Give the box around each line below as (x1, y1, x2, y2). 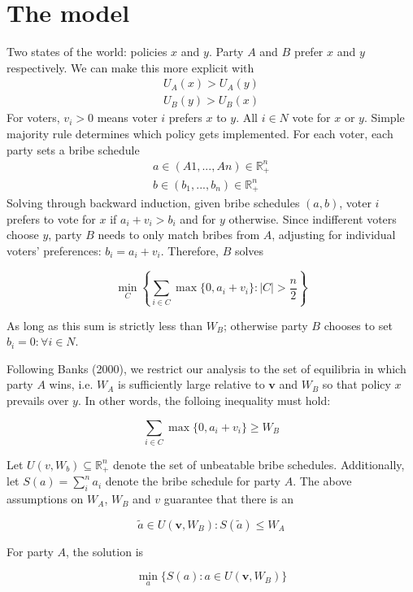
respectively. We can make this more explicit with (7, 59, 254, 76)
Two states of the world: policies (7, 43, 167, 60)
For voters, (7, 109, 60, 126)
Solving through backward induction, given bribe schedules (7, 194, 300, 211)
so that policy (322, 376, 391, 393)
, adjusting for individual (272, 226, 396, 243)
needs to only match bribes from (98, 226, 260, 243)
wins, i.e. (49, 376, 93, 393)
